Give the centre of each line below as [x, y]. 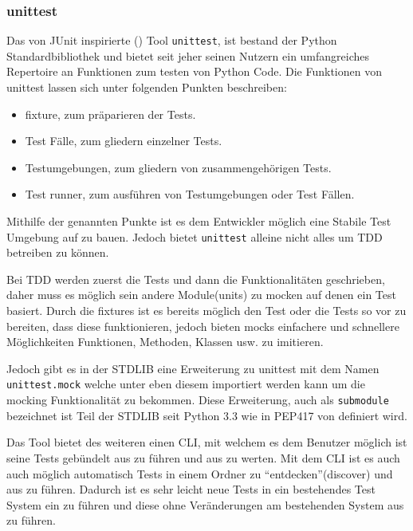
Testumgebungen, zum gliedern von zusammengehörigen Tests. [178, 167]
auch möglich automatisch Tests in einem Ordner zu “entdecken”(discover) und [200, 473]
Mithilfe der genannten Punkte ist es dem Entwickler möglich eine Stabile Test [199, 221]
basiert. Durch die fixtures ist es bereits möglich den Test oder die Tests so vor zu [206, 311]
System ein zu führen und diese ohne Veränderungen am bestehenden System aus [205, 504]
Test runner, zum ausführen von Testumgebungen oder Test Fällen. [190, 194]
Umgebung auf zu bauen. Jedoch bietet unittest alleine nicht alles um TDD [195, 236]
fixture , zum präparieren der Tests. [110, 114]
